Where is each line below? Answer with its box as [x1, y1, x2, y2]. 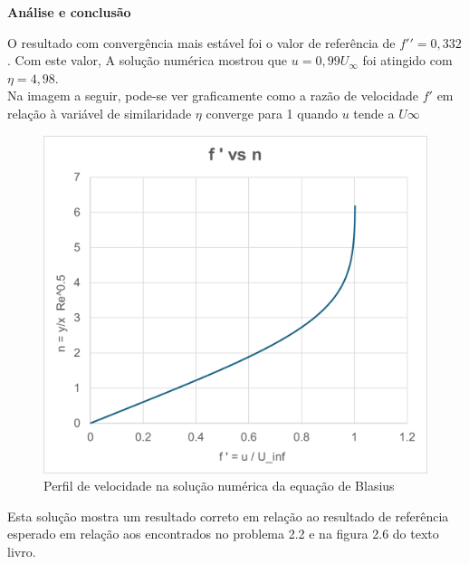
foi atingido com [362, 51, 453, 70]
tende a [353, 103, 395, 122]
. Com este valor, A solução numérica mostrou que [7, 51, 288, 70]
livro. [7, 542, 36, 560]
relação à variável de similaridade [7, 103, 192, 122]
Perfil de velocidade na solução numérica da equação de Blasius [43, 476, 395, 495]
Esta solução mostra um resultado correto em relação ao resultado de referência [7, 506, 449, 525]
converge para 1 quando [206, 103, 339, 122]
